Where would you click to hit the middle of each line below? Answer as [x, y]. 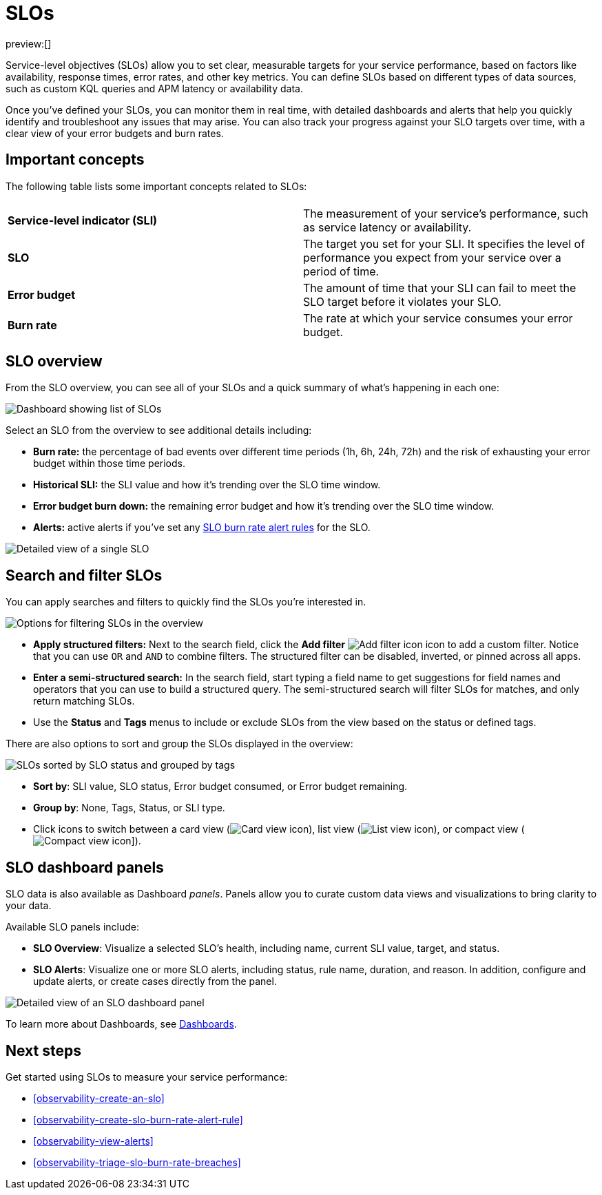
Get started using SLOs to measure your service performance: [147, 1077]
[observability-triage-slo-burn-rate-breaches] [137, 1162]
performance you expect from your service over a [432, 257]
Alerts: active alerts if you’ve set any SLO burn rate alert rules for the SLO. [202, 528]
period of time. [341, 271]
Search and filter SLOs [84, 575]
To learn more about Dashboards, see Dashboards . [121, 1024]
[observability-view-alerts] [93, 1141]
